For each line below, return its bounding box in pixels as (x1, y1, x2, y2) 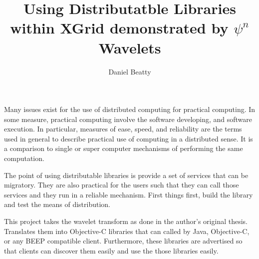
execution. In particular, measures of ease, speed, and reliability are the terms (4, 123, 242, 134)
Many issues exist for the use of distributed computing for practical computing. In (4, 104, 256, 114)
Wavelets (98, 37, 161, 57)
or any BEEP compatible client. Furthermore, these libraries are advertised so (4, 235, 243, 246)
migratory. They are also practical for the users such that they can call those (4, 179, 239, 190)
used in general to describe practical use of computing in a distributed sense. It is (4, 133, 253, 143)
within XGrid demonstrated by (10, 17, 229, 38)
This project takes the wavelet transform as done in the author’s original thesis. (4, 216, 248, 226)
